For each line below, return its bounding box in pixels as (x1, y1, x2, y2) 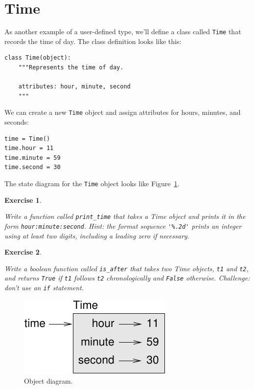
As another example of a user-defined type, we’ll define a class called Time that (4, 26, 241, 37)
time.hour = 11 (4, 145, 54, 152)
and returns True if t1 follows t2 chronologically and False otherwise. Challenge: (4, 273, 250, 283)
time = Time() (4, 135, 50, 142)
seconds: (4, 117, 29, 127)
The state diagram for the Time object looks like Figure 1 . (4, 178, 180, 188)
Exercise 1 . (4, 194, 42, 205)
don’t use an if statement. (4, 282, 84, 293)
